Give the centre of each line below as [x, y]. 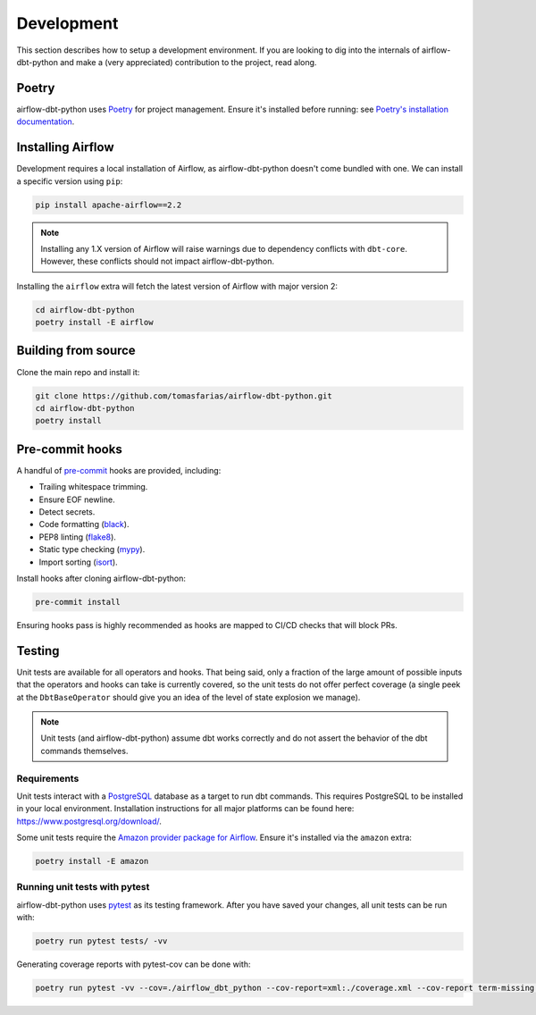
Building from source [76, 351]
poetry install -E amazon [92, 861]
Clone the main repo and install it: [78, 372]
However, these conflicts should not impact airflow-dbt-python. [158, 261]
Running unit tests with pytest [83, 887]
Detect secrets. [67, 512]
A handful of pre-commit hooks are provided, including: [119, 470]
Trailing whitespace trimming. [93, 487]
